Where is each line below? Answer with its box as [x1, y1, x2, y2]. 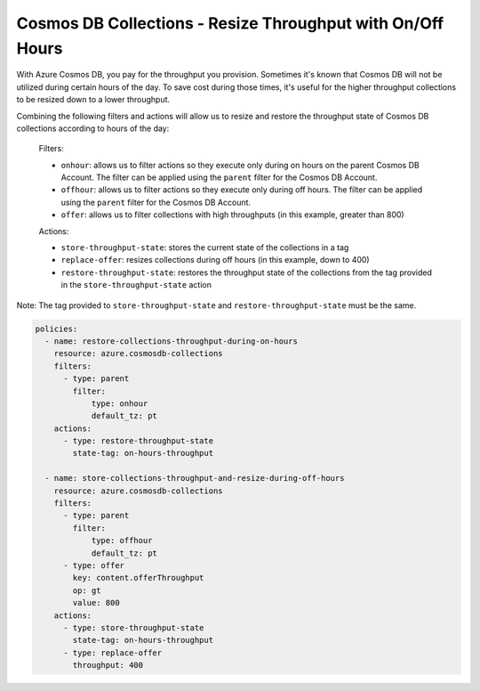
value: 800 [72, 598, 120, 608]
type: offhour [91, 535, 153, 546]
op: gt [72, 585, 101, 596]
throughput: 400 [72, 660, 144, 671]
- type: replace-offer [63, 647, 163, 658]
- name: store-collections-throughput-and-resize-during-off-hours [44, 473, 345, 484]
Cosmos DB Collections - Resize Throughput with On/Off [16, 13, 444, 33]
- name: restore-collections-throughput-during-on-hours [44, 336, 298, 346]
